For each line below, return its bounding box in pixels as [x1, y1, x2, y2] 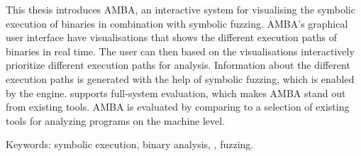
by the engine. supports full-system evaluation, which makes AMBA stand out [6, 85, 346, 100]
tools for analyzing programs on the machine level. [6, 113, 226, 128]
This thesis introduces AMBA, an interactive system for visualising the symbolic [6, 2, 355, 16]
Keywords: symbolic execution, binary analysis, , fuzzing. [6, 137, 254, 152]
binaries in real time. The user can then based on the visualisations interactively [6, 43, 355, 58]
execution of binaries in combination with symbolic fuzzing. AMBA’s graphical [6, 16, 348, 30]
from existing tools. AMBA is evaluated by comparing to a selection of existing [6, 99, 350, 114]
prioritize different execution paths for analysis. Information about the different [6, 57, 350, 72]
